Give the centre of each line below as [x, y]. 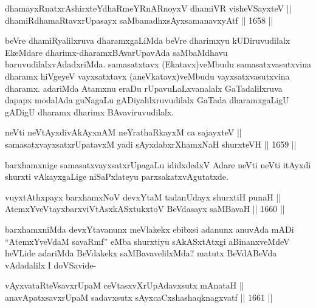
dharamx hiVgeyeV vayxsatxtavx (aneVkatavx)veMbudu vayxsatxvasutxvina [147, 76]
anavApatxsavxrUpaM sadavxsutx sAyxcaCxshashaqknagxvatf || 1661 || [139, 297]
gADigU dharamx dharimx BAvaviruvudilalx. [90, 111]
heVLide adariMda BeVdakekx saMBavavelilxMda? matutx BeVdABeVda [141, 253]
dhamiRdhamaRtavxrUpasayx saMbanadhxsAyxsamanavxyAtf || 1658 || [139, 20]
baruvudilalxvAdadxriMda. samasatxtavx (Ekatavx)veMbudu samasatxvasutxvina [158, 64]
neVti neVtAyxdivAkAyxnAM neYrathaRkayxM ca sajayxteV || [123, 132]
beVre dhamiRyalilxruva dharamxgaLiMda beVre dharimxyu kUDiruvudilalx [148, 40]
